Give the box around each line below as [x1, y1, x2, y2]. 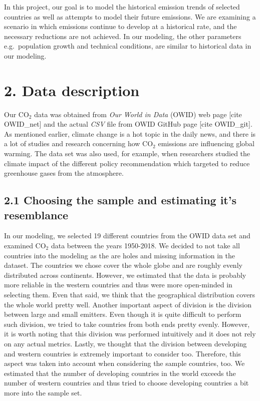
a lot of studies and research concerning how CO [4, 138, 153, 149]
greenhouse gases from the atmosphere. [4, 168, 124, 178]
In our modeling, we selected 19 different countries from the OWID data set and [4, 230, 250, 241]
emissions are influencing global [158, 138, 254, 149]
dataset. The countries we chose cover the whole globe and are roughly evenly [4, 260, 242, 270]
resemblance [4, 207, 69, 222]
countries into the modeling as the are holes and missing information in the [4, 250, 235, 260]
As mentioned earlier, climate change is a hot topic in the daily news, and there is [4, 128, 256, 139]
